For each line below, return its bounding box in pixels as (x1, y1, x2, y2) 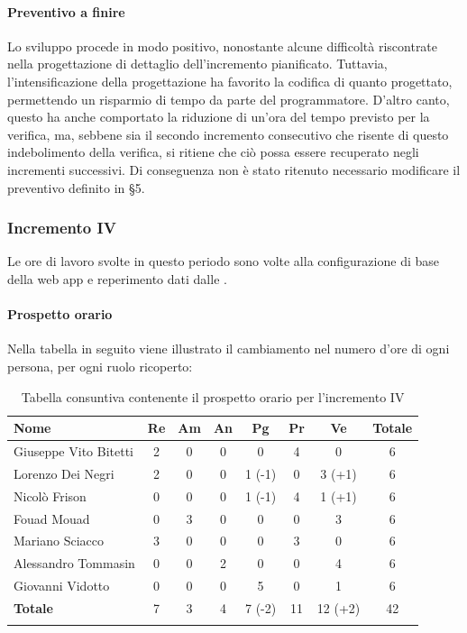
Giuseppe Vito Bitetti (14, 441, 133, 460)
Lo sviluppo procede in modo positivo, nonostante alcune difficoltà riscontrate (7, 36, 438, 55)
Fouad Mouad (14, 509, 90, 527)
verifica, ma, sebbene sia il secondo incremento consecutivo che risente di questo (7, 124, 449, 143)
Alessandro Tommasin (14, 554, 135, 573)
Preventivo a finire (7, 2, 125, 21)
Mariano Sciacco (14, 531, 104, 550)
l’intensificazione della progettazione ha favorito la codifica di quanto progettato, (7, 71, 453, 90)
